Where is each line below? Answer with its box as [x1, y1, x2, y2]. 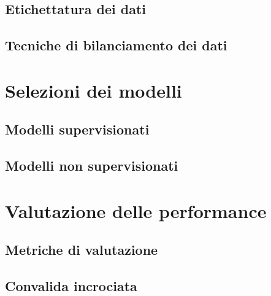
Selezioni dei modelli [5, 77, 182, 103]
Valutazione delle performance [5, 198, 267, 223]
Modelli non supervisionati [5, 156, 178, 175]
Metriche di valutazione [5, 240, 158, 259]
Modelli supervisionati [5, 120, 150, 139]
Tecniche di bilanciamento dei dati [5, 36, 227, 55]
